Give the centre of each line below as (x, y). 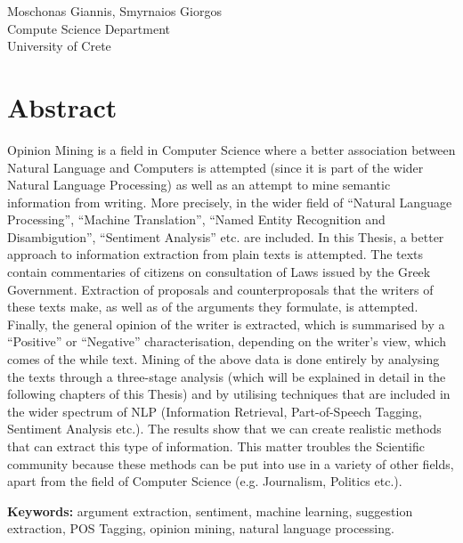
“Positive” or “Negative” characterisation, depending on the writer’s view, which (227, 341)
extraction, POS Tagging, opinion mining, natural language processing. (201, 528)
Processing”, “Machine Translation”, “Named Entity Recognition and (196, 219)
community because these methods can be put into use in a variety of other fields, (231, 463)
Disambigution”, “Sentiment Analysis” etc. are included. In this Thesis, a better (226, 236)
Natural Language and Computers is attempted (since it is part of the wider (215, 167)
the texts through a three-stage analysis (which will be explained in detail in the (227, 376)
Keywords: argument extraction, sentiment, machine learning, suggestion (210, 511)
